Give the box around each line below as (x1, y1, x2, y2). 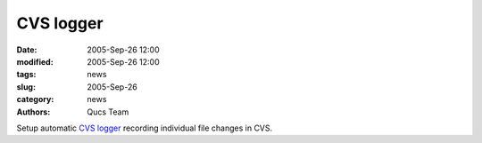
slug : (16, 81, 36, 92)
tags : (16, 69, 37, 80)
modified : (16, 56, 54, 67)
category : (16, 94, 54, 105)
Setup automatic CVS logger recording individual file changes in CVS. (16, 123, 273, 133)
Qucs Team (87, 107, 129, 117)
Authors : (16, 107, 51, 117)
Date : (16, 44, 37, 55)
